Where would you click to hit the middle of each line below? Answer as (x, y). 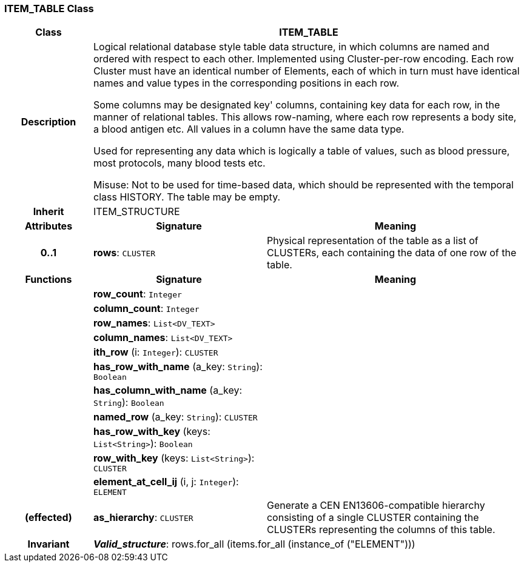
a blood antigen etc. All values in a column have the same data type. (249, 129)
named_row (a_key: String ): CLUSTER (175, 417)
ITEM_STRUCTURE (136, 212)
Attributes (49, 226)
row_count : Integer (137, 294)
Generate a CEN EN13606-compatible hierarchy (376, 506)
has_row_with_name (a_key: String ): (178, 367)
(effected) (49, 518)
